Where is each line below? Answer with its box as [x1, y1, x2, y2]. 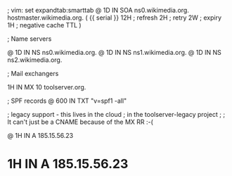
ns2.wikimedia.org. [7, 56, 63, 64]
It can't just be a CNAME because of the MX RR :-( [7, 118, 153, 126]
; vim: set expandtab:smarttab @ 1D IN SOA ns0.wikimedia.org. [7, 6, 190, 14]
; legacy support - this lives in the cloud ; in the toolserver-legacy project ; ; [7, 111, 226, 118]
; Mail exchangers [7, 70, 59, 77]
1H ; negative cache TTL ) [7, 21, 82, 29]
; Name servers [7, 34, 52, 43]
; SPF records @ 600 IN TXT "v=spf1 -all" [7, 96, 127, 105]
